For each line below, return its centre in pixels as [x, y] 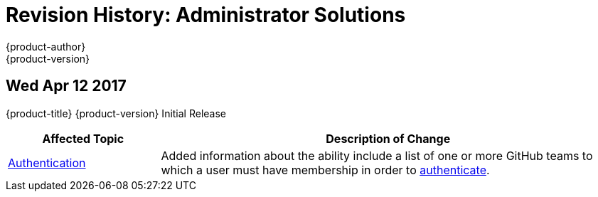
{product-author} [46, 46]
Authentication [47, 163]
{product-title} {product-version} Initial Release [116, 113]
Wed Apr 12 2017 [66, 86]
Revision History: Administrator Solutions [206, 15]
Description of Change [388, 138]
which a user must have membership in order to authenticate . [325, 170]
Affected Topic [83, 138]
